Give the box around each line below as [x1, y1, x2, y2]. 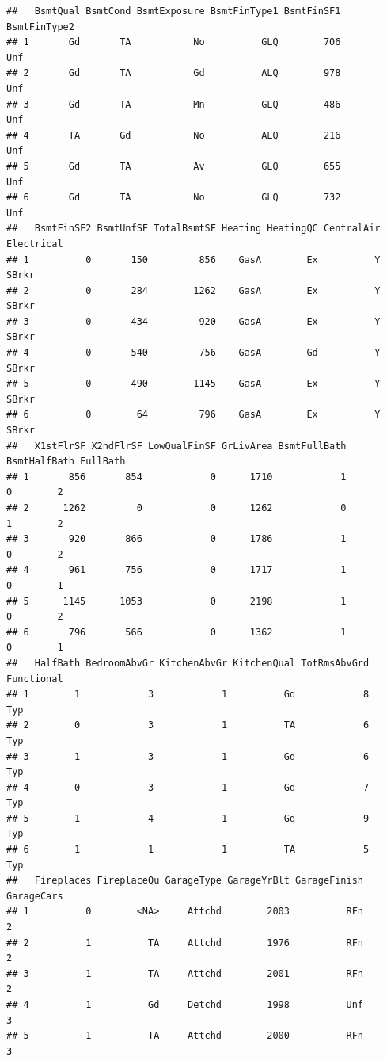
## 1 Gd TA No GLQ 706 [6, 36, 341, 48]
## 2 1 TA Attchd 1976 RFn [6, 937, 364, 948]
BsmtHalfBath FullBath [6, 456, 126, 468]
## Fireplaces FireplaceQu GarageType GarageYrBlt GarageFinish [6, 875, 364, 887]
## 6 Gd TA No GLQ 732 [6, 192, 341, 204]
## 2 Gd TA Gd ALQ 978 [6, 67, 341, 79]
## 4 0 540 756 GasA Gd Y [6, 347, 381, 359]
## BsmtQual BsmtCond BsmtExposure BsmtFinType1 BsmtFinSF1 [6, 6, 341, 17]
